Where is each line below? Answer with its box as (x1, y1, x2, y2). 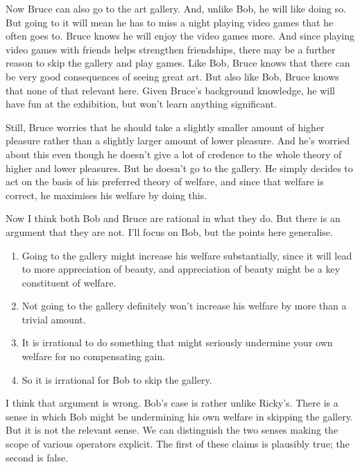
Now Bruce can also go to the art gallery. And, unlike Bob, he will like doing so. (6, 1, 347, 15)
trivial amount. (22, 312, 86, 326)
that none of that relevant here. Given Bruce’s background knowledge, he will (6, 83, 335, 97)
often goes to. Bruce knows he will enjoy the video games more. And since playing (6, 28, 354, 43)
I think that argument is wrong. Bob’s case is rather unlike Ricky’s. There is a (6, 396, 338, 410)
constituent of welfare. (22, 275, 117, 289)
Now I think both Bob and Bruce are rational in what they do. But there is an (6, 211, 341, 226)
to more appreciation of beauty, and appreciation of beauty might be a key (22, 262, 341, 276)
